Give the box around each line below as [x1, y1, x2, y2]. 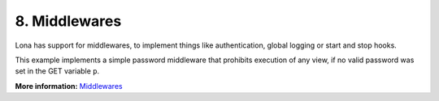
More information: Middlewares [15, 81, 123, 90]
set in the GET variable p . [15, 66, 100, 76]
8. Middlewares [15, 12, 122, 30]
